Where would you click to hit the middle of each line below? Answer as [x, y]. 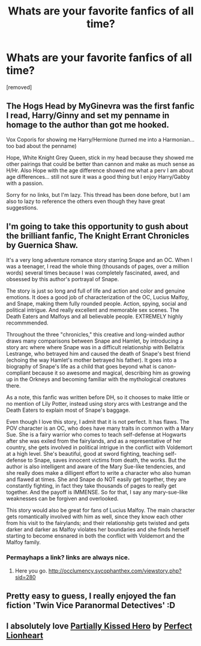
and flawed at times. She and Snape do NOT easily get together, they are [96, 479]
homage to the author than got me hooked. [88, 125]
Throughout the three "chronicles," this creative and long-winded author [95, 334]
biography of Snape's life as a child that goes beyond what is [82, 366]
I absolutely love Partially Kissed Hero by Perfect [99, 626]
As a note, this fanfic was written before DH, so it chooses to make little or [98, 397]
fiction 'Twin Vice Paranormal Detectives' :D [91, 605]
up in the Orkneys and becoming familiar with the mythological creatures [96, 379]
